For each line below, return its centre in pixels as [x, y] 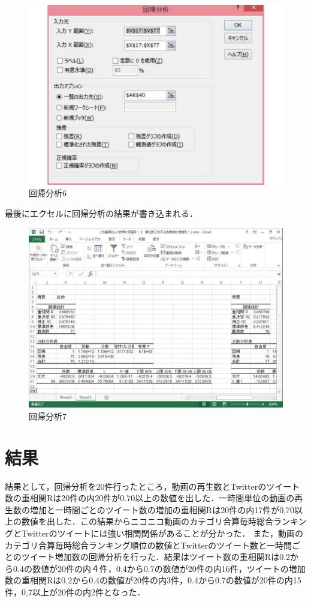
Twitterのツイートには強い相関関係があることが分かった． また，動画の [162, 533]
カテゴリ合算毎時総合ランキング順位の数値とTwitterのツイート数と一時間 [149, 545]
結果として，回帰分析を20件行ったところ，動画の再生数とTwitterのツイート [153, 486]
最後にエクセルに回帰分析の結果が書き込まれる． [101, 213]
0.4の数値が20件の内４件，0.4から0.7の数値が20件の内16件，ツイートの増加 [159, 568]
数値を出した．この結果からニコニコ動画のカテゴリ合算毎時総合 [147, 521]
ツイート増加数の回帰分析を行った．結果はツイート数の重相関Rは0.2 [156, 557]
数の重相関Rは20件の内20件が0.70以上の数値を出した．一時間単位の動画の [150, 498]
